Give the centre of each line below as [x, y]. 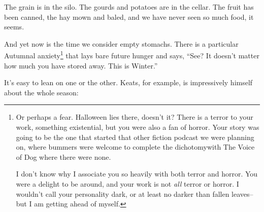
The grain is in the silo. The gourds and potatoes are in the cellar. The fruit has [129, 7]
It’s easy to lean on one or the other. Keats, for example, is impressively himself [128, 82]
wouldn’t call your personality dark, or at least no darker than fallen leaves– [135, 193]
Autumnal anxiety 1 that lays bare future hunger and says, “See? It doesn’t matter [132, 55]
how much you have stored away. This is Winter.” [81, 65]
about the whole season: [41, 92]
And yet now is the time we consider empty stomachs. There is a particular [121, 43]
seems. [14, 27]
